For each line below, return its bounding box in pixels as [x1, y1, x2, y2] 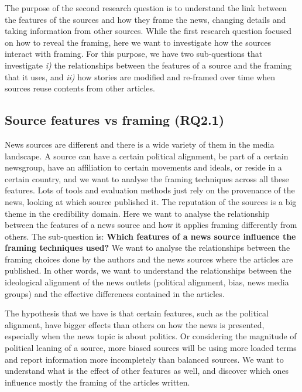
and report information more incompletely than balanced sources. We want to [5, 353, 284, 365]
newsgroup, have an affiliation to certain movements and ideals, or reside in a [5, 161, 282, 173]
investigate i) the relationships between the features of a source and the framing [5, 59, 292, 71]
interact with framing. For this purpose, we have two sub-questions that [5, 47, 263, 60]
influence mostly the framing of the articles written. [5, 376, 190, 388]
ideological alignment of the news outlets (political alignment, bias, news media [5, 276, 289, 288]
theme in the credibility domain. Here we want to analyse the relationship [5, 207, 270, 219]
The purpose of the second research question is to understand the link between [5, 2, 287, 13]
